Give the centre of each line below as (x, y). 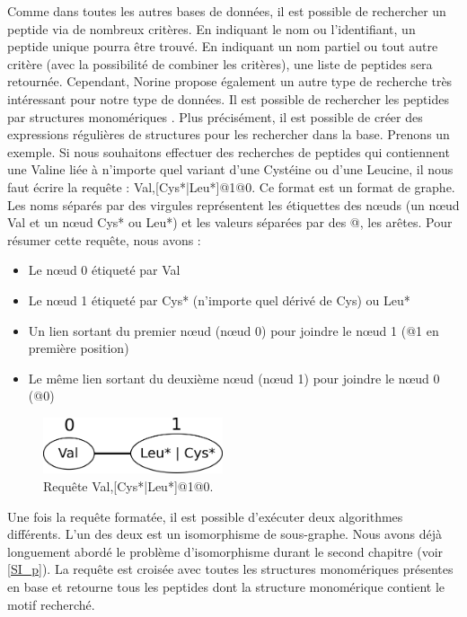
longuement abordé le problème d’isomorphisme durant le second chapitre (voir (225, 551)
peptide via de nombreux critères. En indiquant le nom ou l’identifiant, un (211, 28)
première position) (79, 348)
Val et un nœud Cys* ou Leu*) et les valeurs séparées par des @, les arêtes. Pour (230, 222)
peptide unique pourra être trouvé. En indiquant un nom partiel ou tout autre (223, 46)
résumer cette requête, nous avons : (104, 239)
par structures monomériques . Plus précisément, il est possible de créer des (215, 116)
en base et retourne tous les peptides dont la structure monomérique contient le (226, 586)
